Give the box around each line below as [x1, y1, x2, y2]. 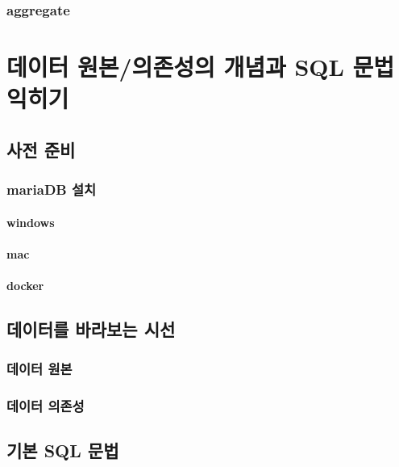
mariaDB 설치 [6, 179, 97, 200]
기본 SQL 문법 [6, 438, 119, 463]
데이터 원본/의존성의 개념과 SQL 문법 [6, 50, 395, 83]
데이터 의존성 [6, 396, 85, 416]
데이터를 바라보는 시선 [6, 316, 176, 341]
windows [6, 213, 55, 230]
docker [6, 277, 44, 293]
